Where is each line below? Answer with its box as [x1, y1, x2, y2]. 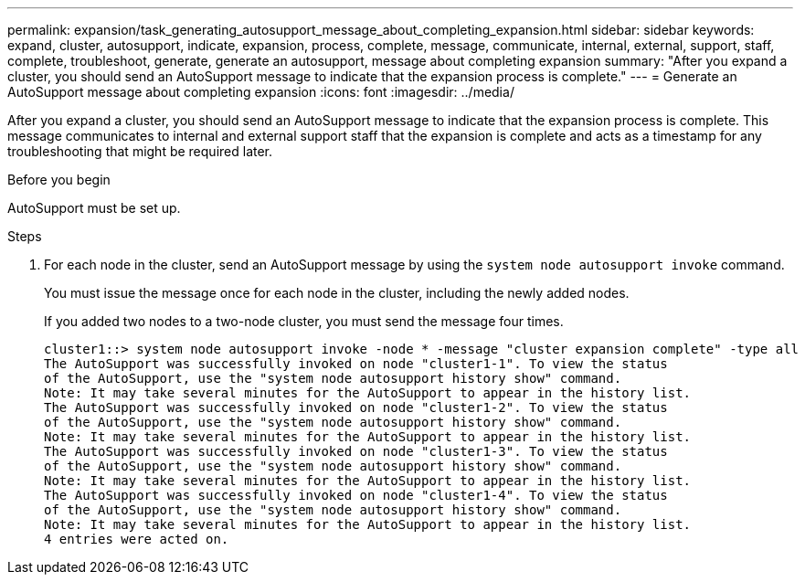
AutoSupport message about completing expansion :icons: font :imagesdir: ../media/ [7, 84, 514, 100]
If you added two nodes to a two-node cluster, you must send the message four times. [44, 313, 564, 329]
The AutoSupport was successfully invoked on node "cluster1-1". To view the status [44, 356, 668, 371]
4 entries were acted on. [44, 532, 229, 546]
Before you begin [7, 172, 111, 187]
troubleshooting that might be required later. [7, 143, 273, 159]
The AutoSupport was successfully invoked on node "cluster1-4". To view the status [44, 488, 668, 503]
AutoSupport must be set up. [7, 200, 181, 216]
